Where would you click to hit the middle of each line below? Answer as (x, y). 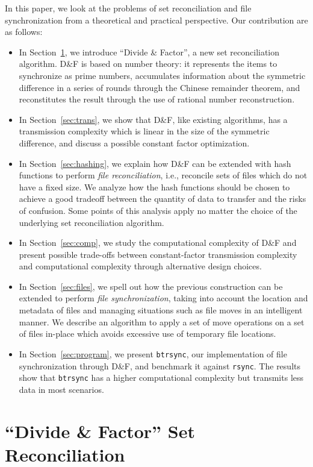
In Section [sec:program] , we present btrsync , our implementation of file (153, 353)
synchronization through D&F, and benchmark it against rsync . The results (160, 365)
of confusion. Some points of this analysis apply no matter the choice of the (158, 210)
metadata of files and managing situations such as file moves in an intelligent (161, 310)
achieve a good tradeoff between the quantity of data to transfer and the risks (163, 199)
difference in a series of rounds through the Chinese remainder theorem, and (160, 87)
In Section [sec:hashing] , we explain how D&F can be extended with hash (155, 163)
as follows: (24, 32)
